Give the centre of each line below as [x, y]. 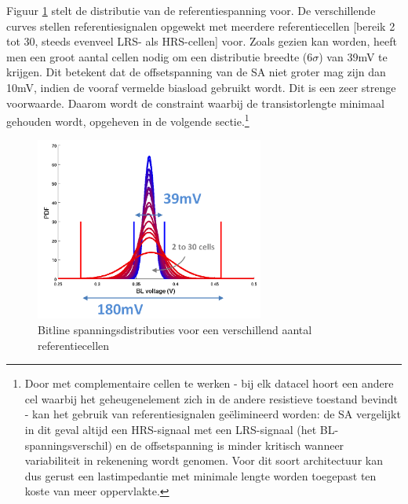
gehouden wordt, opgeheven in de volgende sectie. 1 [128, 120]
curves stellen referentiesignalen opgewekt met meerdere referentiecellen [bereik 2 [201, 26]
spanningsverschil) [68, 445]
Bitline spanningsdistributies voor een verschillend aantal [175, 330]
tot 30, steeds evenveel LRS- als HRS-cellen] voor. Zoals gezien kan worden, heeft [202, 41]
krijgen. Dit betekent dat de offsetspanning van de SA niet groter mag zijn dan [196, 72]
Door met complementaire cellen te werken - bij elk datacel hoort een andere [209, 383]
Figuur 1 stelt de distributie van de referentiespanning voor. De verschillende [191, 10]
